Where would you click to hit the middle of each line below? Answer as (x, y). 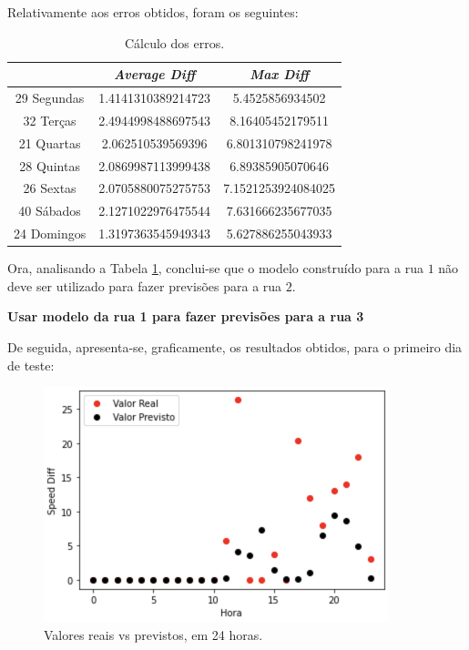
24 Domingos (50, 234)
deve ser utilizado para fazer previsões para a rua (145, 285)
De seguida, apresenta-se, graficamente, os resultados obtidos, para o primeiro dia (235, 346)
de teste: (31, 365)
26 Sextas (50, 188)
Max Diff (279, 74)
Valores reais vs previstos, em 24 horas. (153, 634)
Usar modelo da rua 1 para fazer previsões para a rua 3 (186, 316)
